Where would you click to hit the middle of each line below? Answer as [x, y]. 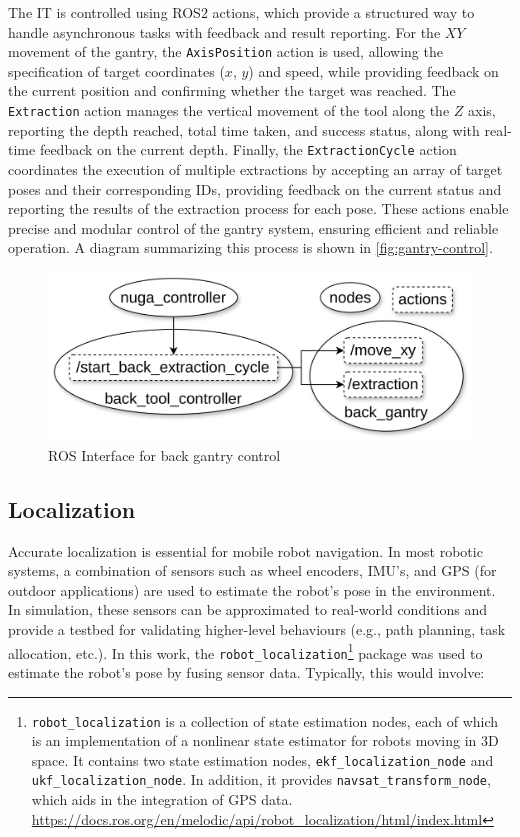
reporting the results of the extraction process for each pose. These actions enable [258, 208]
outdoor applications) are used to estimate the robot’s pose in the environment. [252, 589]
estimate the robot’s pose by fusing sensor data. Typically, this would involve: [246, 671]
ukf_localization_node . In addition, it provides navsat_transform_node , [261, 779]
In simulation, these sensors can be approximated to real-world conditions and [247, 609]
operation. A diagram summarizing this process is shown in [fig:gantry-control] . [250, 247]
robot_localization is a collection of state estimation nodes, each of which [265, 720]
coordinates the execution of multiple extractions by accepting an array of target [255, 168]
